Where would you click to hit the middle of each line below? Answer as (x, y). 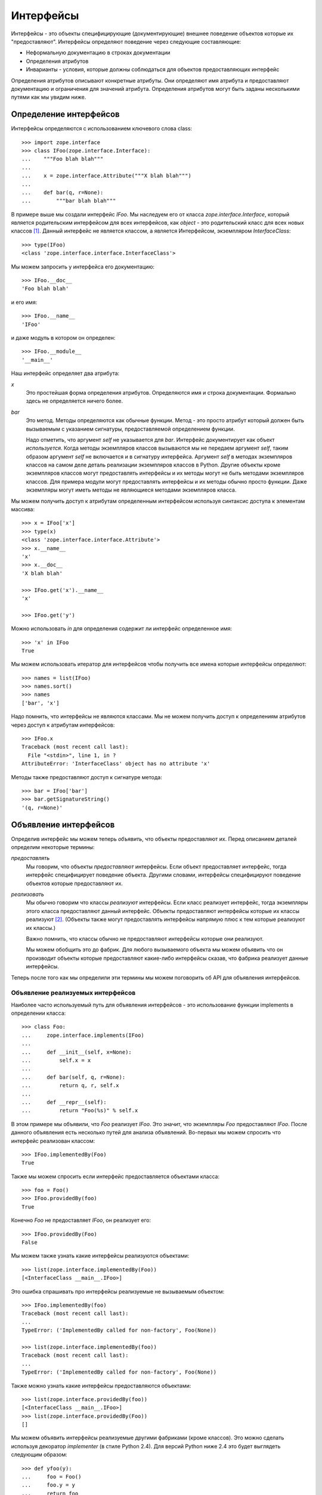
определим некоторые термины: (53, 847)
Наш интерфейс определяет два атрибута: (65, 373)
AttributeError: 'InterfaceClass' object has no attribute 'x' (116, 764)
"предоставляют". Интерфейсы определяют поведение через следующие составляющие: (126, 41)
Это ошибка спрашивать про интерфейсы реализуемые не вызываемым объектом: (118, 1291)
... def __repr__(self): (64, 1102)
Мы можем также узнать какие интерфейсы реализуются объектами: (100, 1256)
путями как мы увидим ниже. (49, 97)
